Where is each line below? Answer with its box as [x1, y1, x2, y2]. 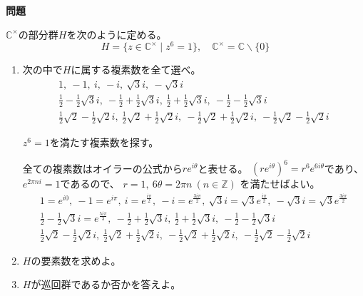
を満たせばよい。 [240, 176, 320, 191]
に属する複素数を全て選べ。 [71, 62, 201, 77]
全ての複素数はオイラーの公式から [22, 160, 183, 175]
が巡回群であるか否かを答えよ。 [31, 277, 181, 292]
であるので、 [60, 176, 120, 191]
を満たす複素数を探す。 [49, 135, 159, 150]
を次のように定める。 [66, 26, 167, 41]
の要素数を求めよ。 [31, 252, 121, 267]
